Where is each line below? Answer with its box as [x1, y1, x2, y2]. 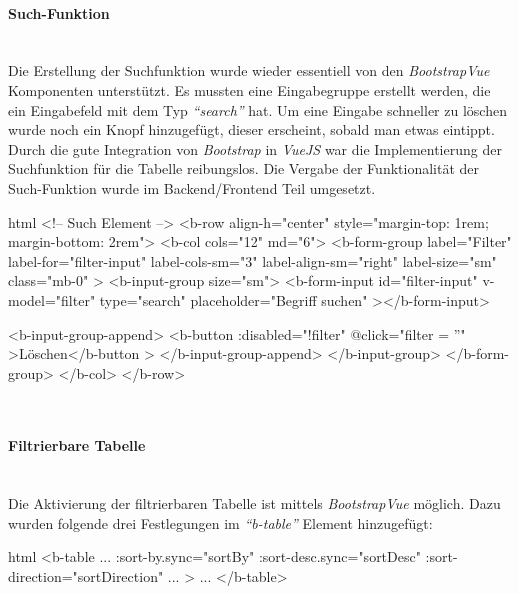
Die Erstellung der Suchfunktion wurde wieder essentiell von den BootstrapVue [8, 60, 490, 81]
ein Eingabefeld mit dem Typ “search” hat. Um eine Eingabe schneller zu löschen [8, 99, 507, 120]
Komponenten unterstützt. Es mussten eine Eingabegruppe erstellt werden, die [8, 79, 491, 100]
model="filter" [8, 289, 96, 310]
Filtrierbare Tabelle [8, 435, 146, 456]
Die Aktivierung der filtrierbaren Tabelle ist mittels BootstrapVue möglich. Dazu [8, 493, 501, 514]
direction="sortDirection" [8, 566, 164, 587]
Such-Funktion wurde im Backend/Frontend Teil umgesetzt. [8, 177, 376, 198]
